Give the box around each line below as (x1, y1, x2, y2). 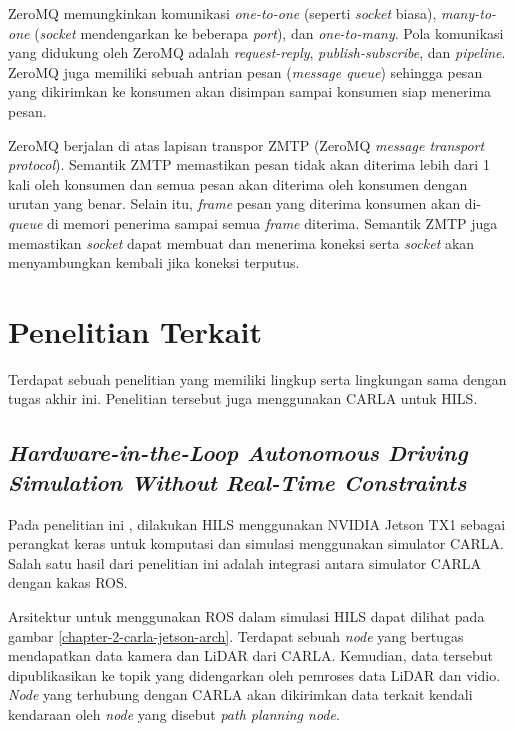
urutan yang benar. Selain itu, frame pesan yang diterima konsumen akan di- (8, 193, 482, 214)
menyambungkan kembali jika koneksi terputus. (8, 252, 300, 273)
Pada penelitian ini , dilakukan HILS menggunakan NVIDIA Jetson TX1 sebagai (8, 513, 506, 534)
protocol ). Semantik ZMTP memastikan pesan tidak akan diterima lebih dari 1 (8, 154, 490, 175)
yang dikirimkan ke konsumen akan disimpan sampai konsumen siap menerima (8, 81, 492, 102)
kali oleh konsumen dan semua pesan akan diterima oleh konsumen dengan (8, 173, 468, 194)
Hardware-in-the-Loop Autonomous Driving (8, 437, 468, 468)
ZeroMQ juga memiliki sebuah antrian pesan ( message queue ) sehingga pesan (8, 61, 483, 82)
